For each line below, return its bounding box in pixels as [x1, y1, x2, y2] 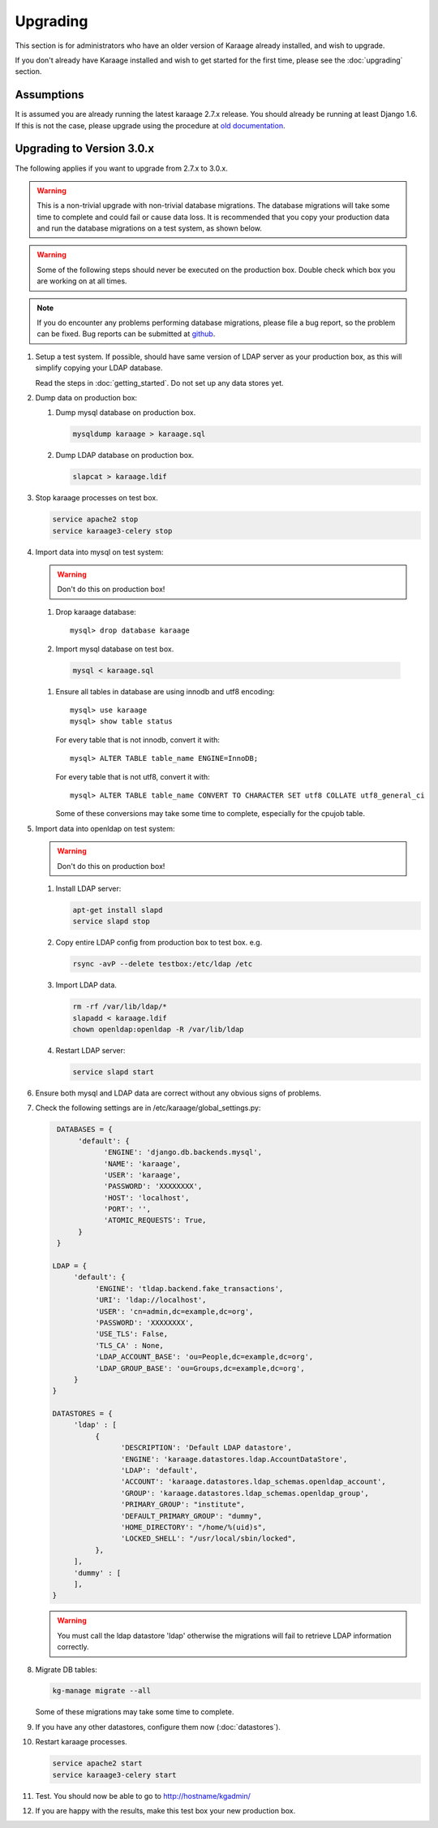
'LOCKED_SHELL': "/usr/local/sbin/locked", [120, 1534, 297, 1543]
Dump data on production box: [35, 393, 138, 402]
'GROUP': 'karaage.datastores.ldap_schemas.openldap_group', [120, 1489, 369, 1497]
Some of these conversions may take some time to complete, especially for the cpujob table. [55, 809, 365, 819]
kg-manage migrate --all [52, 1686, 152, 1696]
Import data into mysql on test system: [35, 547, 164, 556]
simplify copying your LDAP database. [35, 363, 163, 373]
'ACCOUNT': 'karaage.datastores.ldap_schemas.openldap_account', [120, 1477, 387, 1486]
